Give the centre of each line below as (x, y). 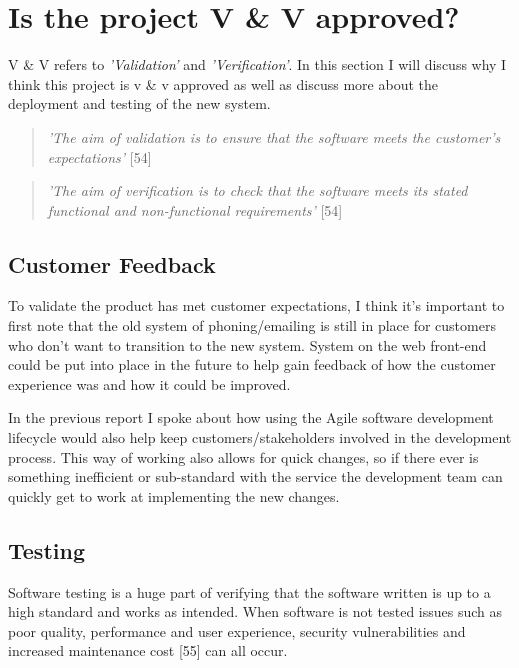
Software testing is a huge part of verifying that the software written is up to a (249, 591)
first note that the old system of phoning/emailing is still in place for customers (252, 325)
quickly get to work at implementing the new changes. (174, 495)
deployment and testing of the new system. (139, 103)
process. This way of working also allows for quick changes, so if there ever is (243, 456)
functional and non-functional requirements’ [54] (195, 209)
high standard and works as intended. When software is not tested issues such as (255, 611)
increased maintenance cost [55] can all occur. (148, 650)
